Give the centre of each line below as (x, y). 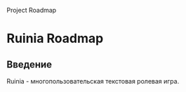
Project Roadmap (32, 10)
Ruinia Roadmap (55, 39)
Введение (29, 64)
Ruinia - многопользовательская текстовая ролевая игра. (93, 81)
